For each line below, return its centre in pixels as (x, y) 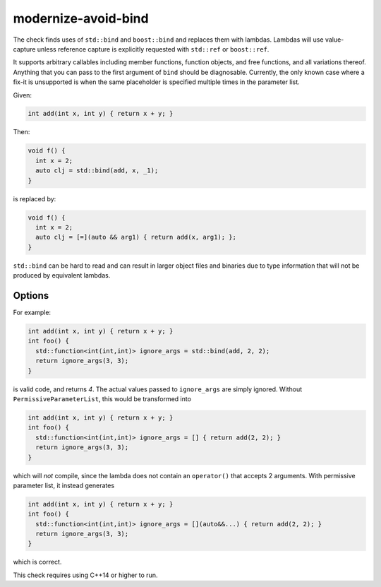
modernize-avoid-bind (81, 18)
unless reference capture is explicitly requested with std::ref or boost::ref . (153, 49)
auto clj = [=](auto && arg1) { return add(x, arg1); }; (136, 237)
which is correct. (37, 562)
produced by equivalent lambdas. (62, 275)
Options (31, 296)
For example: (32, 313)
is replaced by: (35, 198)
